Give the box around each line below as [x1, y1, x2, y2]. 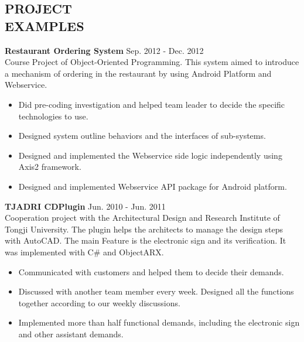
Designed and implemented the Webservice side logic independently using [18, 149, 282, 161]
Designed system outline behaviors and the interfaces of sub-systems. [18, 129, 266, 142]
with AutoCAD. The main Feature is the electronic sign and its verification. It [5, 234, 286, 247]
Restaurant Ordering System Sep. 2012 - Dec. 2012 [5, 44, 204, 56]
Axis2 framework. [18, 160, 81, 173]
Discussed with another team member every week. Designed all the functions [18, 285, 294, 297]
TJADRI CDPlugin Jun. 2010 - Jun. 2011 [5, 200, 166, 212]
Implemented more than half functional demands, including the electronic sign [18, 316, 300, 329]
